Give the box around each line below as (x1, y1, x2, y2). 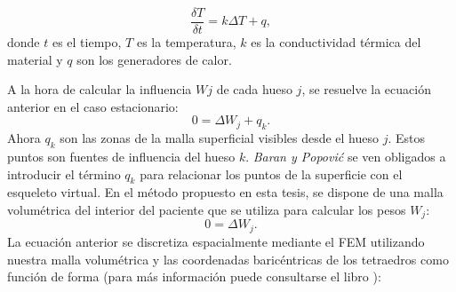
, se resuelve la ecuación (301, 80, 431, 99)
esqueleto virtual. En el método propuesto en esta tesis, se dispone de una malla (7, 183, 444, 201)
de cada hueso (216, 80, 292, 99)
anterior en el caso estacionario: (7, 97, 179, 115)
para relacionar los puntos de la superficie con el (140, 164, 403, 183)
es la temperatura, (136, 33, 236, 51)
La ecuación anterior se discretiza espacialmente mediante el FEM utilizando (7, 232, 425, 250)
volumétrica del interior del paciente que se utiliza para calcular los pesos (7, 201, 406, 219)
